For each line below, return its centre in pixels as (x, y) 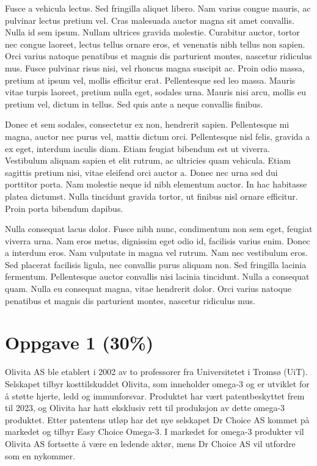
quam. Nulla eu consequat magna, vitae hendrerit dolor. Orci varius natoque (148, 289)
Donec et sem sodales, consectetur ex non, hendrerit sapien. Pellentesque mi (147, 124)
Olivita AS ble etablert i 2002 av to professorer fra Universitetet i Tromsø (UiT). (156, 372)
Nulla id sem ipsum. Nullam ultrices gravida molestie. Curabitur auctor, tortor (152, 32)
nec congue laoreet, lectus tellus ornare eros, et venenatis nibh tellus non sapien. (155, 44)
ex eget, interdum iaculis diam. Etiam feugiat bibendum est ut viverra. (138, 148)
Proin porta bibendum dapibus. (64, 208)
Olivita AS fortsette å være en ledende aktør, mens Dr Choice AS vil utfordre (150, 443)
